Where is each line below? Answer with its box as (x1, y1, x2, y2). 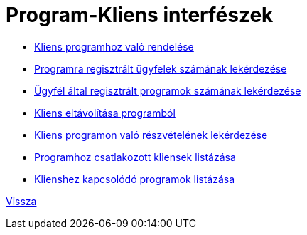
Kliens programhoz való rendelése (34, 40, 194, 53)
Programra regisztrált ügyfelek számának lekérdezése (34, 62, 287, 75)
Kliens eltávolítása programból (34, 106, 176, 119)
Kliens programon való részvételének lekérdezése (34, 128, 268, 141)
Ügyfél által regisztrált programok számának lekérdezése (34, 84, 301, 97)
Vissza (6, 194, 37, 207)
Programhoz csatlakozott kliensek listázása (34, 150, 236, 163)
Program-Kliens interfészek (6, 3, 274, 27)
